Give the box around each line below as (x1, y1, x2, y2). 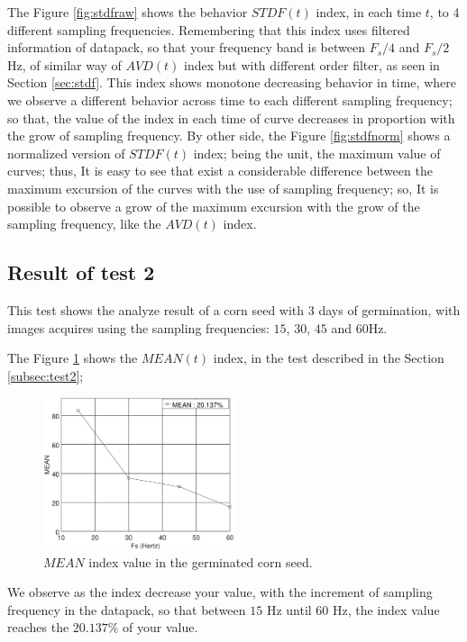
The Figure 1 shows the (7, 348, 138, 367)
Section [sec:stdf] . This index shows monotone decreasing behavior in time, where (7, 73, 456, 92)
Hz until (266, 600, 312, 619)
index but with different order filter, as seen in (184, 55, 440, 74)
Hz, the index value (333, 600, 440, 619)
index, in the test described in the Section (213, 348, 444, 367)
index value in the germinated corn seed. (88, 552, 313, 571)
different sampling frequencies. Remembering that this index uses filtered (7, 20, 410, 39)
